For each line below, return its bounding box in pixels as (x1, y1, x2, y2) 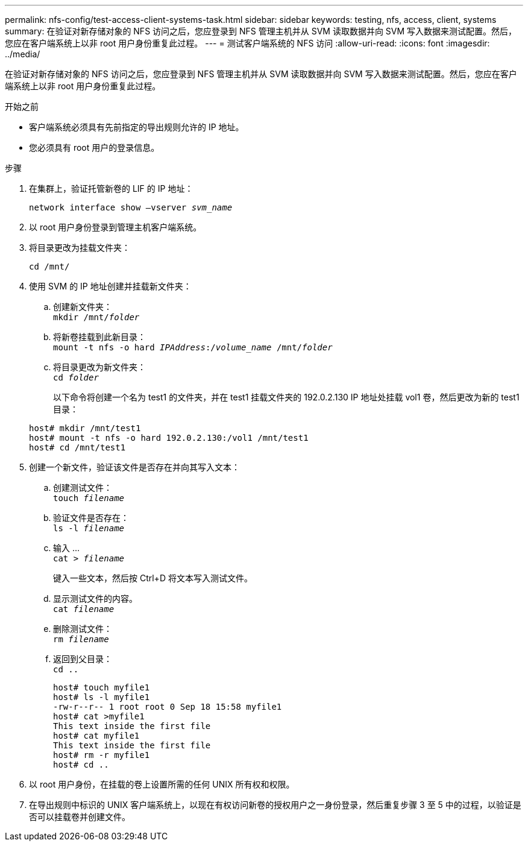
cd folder (53, 373, 99, 382)
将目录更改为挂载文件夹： (29, 242, 130, 253)
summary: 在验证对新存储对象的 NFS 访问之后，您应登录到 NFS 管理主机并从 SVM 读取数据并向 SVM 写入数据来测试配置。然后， (5, 26, 517, 36)
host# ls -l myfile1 (53, 692, 150, 702)
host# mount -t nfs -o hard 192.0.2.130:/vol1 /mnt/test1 (29, 433, 309, 443)
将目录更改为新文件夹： (53, 362, 146, 372)
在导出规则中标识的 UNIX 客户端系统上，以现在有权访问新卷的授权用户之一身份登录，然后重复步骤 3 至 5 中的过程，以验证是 (29, 800, 521, 810)
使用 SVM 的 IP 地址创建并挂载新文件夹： (29, 281, 192, 291)
